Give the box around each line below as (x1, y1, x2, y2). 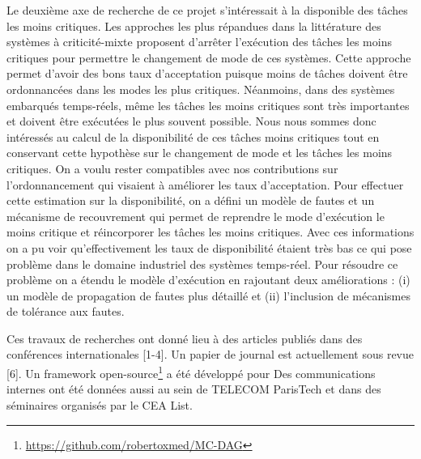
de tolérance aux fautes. (6, 303, 125, 320)
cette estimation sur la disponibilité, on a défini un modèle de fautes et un (6, 192, 375, 209)
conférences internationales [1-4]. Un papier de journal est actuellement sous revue (6, 346, 415, 363)
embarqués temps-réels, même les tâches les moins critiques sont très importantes (6, 96, 410, 113)
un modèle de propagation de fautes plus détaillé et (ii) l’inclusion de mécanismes (6, 287, 410, 304)
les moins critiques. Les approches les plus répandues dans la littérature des (6, 17, 381, 34)
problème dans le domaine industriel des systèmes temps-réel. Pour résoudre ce (6, 255, 398, 272)
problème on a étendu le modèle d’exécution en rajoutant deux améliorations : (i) (6, 271, 410, 288)
